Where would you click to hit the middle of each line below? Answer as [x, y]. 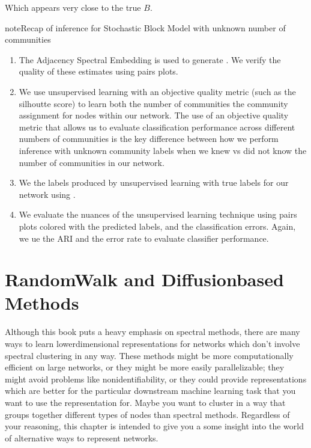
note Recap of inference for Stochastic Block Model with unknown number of [145, 27]
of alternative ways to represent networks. [82, 437]
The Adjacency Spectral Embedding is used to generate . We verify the [150, 59]
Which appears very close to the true [73, 7]
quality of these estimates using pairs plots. [98, 71]
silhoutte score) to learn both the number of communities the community [153, 103]
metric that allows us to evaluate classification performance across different [157, 127]
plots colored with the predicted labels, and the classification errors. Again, [157, 226]
